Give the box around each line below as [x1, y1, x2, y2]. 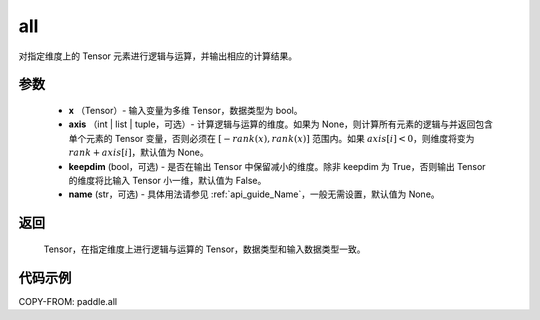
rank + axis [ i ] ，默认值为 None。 [68, 146, 209, 159]
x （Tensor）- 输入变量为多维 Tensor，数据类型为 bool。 [68, 104, 303, 116]
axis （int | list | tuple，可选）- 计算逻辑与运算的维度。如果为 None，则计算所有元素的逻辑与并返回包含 [68, 118, 494, 130]
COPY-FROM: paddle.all [18, 295, 118, 307]
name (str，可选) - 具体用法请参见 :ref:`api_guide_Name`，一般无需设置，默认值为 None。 [68, 188, 440, 200]
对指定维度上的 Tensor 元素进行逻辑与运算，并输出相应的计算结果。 [18, 50, 298, 62]
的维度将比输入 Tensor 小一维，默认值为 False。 [68, 174, 267, 186]
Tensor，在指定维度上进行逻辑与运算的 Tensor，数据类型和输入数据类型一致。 [43, 243, 366, 255]
